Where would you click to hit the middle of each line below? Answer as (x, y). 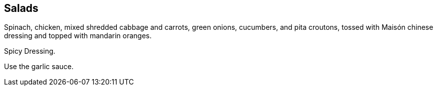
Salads (21, 8)
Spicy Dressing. (30, 51)
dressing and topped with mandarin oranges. (78, 36)
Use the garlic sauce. (39, 67)
